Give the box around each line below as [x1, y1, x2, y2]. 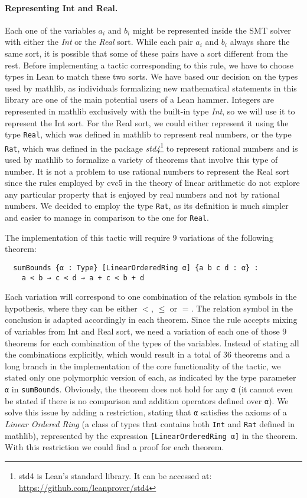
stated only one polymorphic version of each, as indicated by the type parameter [5, 371, 296, 384]
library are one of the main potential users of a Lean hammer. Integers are [5, 93, 275, 106]
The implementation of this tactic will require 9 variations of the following [5, 231, 273, 243]
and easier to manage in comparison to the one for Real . [5, 211, 209, 224]
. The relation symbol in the [191, 302, 293, 314]
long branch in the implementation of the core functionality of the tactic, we [5, 359, 281, 372]
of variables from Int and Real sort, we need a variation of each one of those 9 [5, 325, 287, 338]
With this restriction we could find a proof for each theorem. [5, 441, 224, 453]
